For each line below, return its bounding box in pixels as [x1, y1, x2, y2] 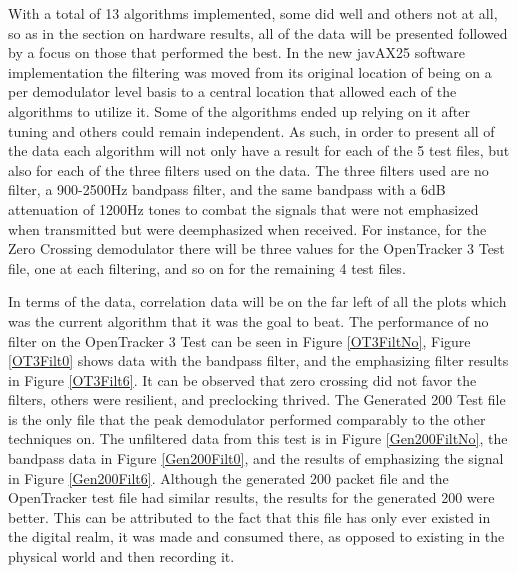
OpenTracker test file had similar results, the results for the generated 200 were [8, 487, 495, 508]
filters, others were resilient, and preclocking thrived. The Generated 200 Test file [8, 389, 506, 410]
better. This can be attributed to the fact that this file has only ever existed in [8, 506, 491, 527]
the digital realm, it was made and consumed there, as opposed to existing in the [8, 526, 505, 547]
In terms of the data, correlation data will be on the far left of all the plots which [8, 291, 507, 312]
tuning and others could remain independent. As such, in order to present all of [8, 120, 495, 141]
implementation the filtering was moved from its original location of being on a [8, 61, 492, 82]
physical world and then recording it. [8, 546, 235, 567]
